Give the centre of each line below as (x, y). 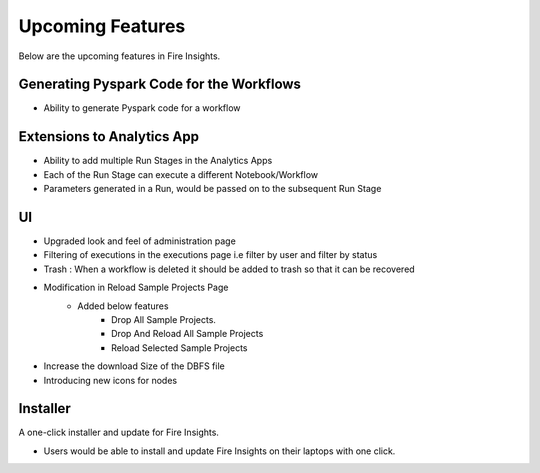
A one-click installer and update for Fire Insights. (119, 432)
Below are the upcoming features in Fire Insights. (119, 56)
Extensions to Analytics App (109, 136)
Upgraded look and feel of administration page (140, 241)
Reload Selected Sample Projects (179, 347)
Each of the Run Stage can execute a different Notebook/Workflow (181, 174)
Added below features (123, 306)
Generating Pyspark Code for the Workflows (160, 84)
